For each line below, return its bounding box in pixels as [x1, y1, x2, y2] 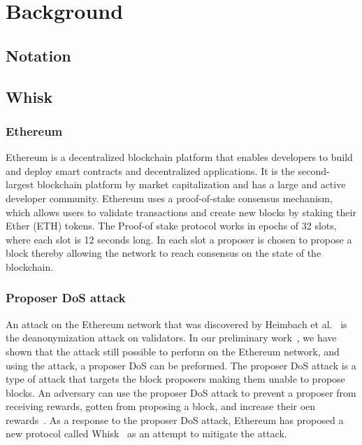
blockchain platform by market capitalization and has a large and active [37, 177, 346, 192]
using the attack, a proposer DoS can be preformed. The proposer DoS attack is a [6, 358, 356, 372]
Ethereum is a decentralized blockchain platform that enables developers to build [6, 150, 353, 164]
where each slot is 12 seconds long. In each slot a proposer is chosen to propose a [6, 232, 352, 246]
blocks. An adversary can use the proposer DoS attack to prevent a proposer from [6, 385, 356, 400]
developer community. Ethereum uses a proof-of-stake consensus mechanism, [6, 190, 333, 205]
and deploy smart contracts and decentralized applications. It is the [6, 163, 295, 178]
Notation [6, 44, 71, 66]
